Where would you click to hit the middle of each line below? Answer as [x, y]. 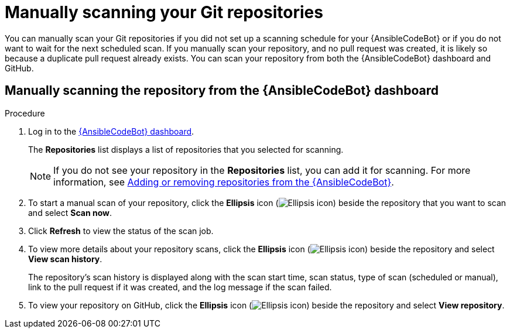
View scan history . [65, 259]
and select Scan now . [70, 212]
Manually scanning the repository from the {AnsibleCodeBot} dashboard [222, 91]
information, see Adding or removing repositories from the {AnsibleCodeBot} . [224, 182]
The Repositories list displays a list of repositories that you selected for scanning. [186, 149]
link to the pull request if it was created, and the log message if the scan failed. [180, 287]
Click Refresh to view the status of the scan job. [121, 231]
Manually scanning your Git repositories [164, 12]
